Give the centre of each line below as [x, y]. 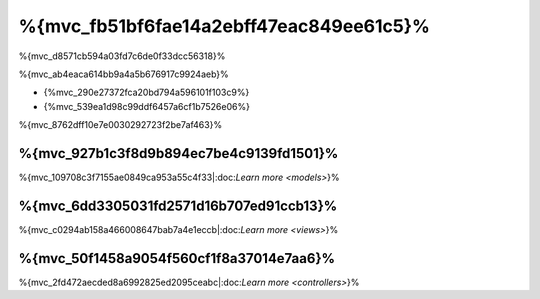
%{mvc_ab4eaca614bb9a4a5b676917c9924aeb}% [123, 74]
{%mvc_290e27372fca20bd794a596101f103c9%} [146, 92]
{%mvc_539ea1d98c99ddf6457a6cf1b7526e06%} [146, 106]
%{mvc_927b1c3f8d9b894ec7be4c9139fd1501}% [178, 153]
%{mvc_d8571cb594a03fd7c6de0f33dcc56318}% [122, 56]
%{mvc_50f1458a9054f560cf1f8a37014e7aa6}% [176, 258]
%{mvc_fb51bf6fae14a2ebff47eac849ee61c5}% [224, 26]
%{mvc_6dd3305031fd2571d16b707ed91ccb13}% [178, 205]
